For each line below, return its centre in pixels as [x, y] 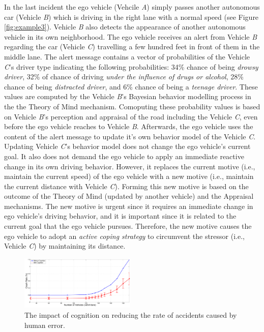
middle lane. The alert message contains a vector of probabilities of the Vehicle [127, 56]
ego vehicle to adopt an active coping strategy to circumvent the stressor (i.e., [124, 236]
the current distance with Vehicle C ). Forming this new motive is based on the [126, 186]
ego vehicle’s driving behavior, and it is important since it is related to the [120, 216]
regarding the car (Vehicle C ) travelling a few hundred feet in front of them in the [132, 47]
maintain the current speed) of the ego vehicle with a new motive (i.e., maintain [129, 176]
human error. [45, 325]
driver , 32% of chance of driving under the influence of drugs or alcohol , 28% [124, 77]
